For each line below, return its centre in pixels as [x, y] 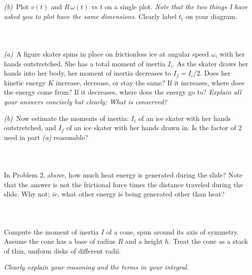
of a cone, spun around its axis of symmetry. [172, 231]
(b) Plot [16, 6]
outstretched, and [30, 128]
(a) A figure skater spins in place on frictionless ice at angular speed [107, 53]
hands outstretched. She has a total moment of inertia [85, 63]
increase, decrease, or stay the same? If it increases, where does [150, 82]
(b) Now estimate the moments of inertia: [67, 118]
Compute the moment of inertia [51, 231]
